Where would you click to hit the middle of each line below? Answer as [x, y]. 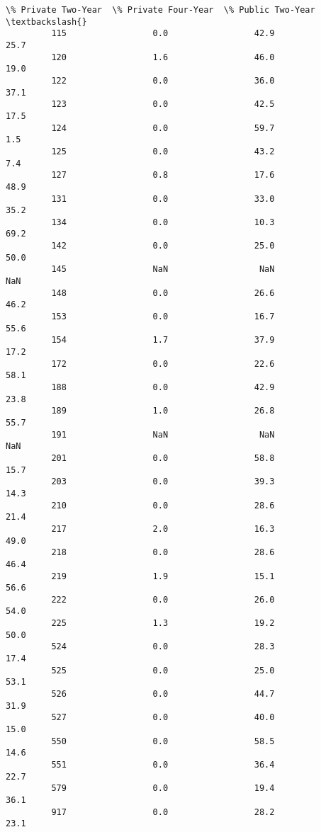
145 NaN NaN [163, 269]
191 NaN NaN [163, 434]
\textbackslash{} [46, 22]
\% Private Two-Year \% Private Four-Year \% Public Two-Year [160, 10]
